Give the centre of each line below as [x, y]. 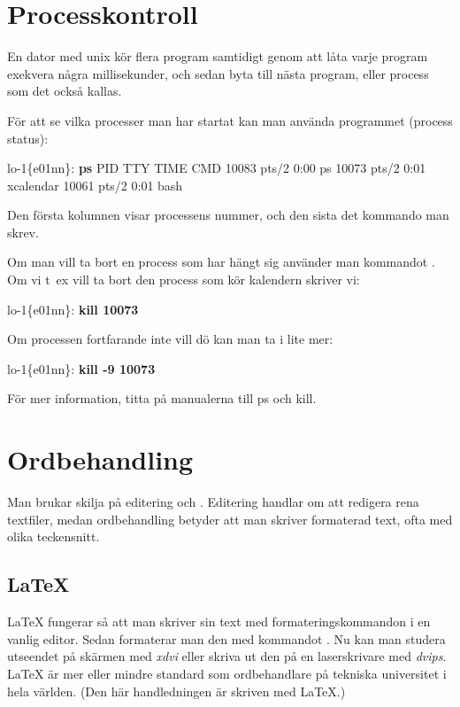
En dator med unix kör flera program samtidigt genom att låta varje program [218, 56]
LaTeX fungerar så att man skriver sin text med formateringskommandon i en [219, 622]
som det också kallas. [65, 91]
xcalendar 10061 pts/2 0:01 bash [95, 185]
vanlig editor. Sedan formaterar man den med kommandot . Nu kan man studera [226, 638]
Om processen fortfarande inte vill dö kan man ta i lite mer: [170, 339]
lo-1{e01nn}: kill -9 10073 [81, 368]
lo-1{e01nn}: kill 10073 [73, 309]
